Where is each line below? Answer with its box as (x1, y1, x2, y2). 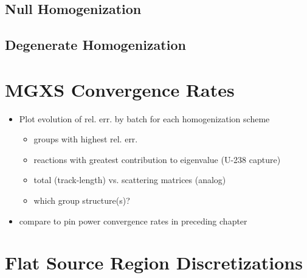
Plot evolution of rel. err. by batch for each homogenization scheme (19, 112, 270, 125)
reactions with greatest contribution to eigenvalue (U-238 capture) (33, 153, 281, 165)
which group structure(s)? (33, 194, 130, 207)
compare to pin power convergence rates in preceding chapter (19, 214, 247, 227)
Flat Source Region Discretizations (5, 250, 303, 275)
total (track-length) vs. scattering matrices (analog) (33, 173, 226, 186)
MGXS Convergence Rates (5, 77, 235, 102)
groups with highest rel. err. (33, 133, 138, 145)
